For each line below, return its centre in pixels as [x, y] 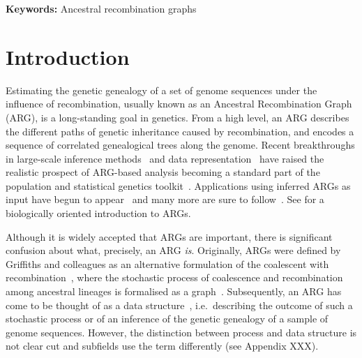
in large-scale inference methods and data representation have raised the [165, 158]
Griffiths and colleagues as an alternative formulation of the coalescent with [167, 263]
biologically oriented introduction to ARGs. [98, 213]
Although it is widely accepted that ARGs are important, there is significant [169, 236]
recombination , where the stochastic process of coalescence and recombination [174, 277]
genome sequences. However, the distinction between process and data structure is [181, 332]
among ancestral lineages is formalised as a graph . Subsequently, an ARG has [174, 291]
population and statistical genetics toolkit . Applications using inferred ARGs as [178, 185]
